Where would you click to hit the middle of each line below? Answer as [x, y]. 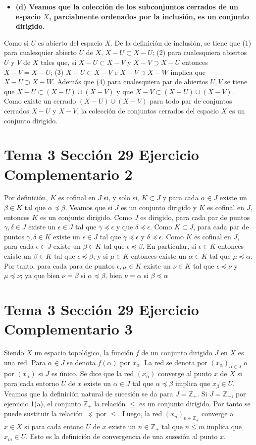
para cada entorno [31, 383]
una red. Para [25, 362]
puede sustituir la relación [43, 414]
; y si [100, 256]
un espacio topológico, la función [84, 353]
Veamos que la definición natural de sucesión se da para [89, 393]
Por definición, [26, 197]
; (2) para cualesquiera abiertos [200, 52]
